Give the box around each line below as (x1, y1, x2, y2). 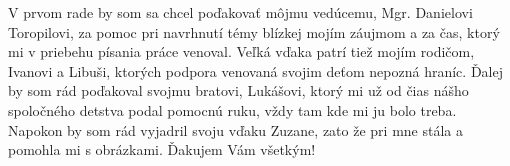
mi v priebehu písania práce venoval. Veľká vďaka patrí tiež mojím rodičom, (8, 41, 475, 62)
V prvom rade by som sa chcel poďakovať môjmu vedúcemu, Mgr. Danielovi (8, 2, 473, 22)
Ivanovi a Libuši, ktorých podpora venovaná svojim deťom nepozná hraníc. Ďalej (8, 60, 503, 81)
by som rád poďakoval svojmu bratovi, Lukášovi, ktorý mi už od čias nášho (8, 80, 469, 101)
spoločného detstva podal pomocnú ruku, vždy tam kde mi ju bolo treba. (8, 99, 457, 120)
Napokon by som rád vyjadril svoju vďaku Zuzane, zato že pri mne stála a (8, 119, 463, 140)
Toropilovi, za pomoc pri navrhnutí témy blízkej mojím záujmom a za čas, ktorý (8, 21, 500, 42)
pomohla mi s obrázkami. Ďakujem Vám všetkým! (8, 139, 316, 160)
